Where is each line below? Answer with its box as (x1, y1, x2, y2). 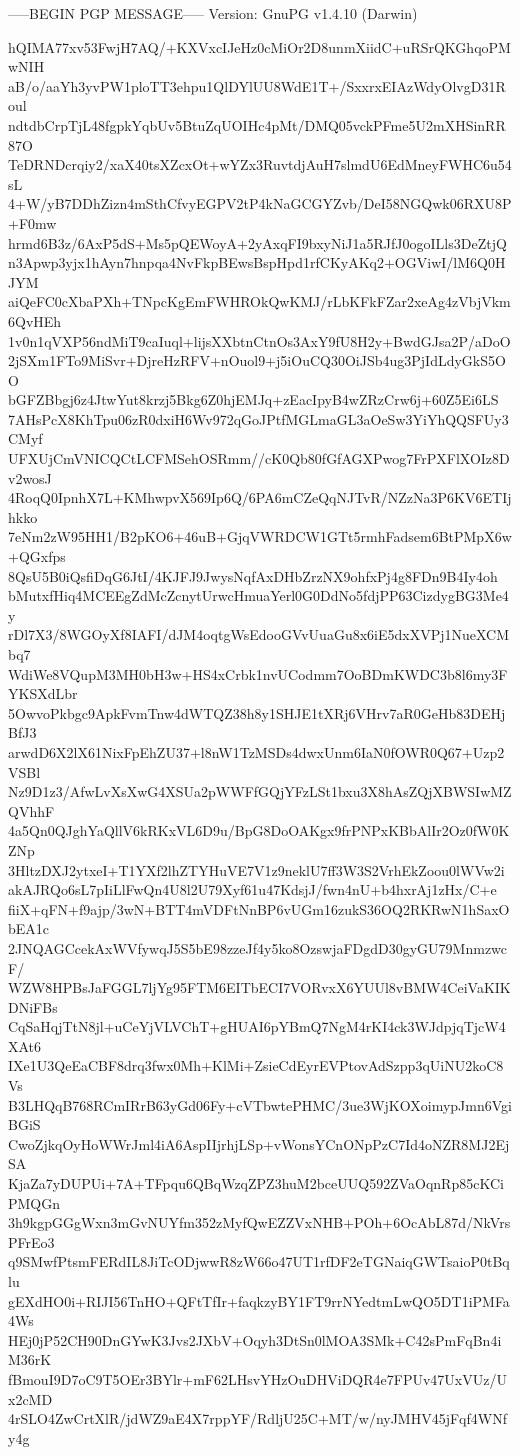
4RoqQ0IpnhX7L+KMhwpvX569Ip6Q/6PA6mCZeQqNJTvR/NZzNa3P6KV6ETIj (8, 487, 512, 508)
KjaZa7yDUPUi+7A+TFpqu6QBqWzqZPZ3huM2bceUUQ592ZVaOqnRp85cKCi (8, 1173, 504, 1194)
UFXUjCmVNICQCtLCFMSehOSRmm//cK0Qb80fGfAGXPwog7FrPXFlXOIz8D (8, 448, 510, 469)
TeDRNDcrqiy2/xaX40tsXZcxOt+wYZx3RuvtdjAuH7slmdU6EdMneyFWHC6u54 (8, 154, 512, 175)
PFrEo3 (8, 1231, 55, 1252)
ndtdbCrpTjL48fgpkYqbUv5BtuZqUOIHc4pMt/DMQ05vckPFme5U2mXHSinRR (8, 114, 506, 135)
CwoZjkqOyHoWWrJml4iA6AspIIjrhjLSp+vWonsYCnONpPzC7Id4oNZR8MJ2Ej (8, 1133, 510, 1154)
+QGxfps (8, 546, 66, 567)
